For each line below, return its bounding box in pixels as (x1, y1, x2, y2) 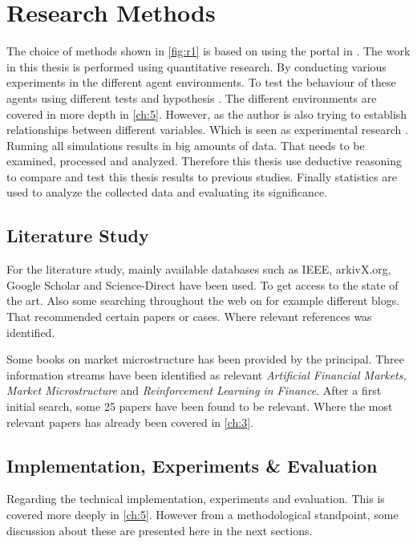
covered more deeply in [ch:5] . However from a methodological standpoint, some (6, 506, 399, 522)
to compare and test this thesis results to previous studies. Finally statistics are (6, 168, 397, 185)
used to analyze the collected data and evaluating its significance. (6, 184, 327, 201)
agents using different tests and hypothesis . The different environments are (6, 89, 377, 106)
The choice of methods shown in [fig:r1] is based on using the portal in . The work (6, 43, 411, 59)
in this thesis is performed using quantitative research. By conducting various (6, 58, 387, 75)
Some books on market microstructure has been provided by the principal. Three (6, 351, 404, 367)
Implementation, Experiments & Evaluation (6, 453, 378, 477)
